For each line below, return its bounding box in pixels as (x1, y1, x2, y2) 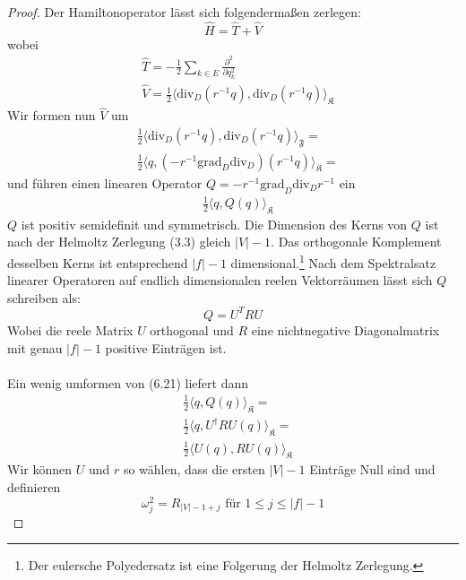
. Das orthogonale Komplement (271, 232, 442, 251)
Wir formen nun (7, 106, 96, 125)
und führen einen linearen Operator (7, 173, 203, 192)
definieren (7, 477, 61, 496)
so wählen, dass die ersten (123, 460, 265, 479)
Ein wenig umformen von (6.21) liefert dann (7, 373, 249, 392)
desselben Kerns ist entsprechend (7, 253, 188, 272)
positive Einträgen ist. (105, 338, 227, 357)
